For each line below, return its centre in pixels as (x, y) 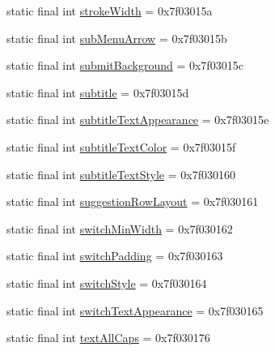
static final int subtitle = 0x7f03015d (98, 92)
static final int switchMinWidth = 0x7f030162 (120, 228)
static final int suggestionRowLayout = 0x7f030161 (133, 201)
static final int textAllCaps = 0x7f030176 (108, 338)
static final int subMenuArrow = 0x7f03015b (117, 38)
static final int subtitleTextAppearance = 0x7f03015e (138, 120)
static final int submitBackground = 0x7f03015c (125, 65)
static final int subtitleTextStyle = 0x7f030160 (121, 174)
